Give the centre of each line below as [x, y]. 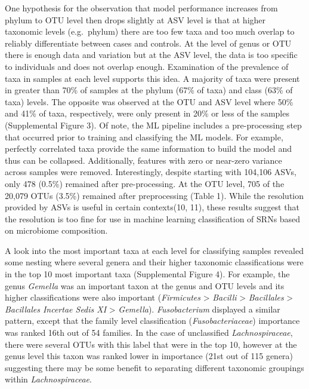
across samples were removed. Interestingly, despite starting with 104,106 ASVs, [151, 172]
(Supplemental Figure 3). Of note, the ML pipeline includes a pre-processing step [153, 125]
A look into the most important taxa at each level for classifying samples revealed [154, 250]
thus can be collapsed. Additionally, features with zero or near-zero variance [143, 160]
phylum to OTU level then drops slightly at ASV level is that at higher [135, 19]
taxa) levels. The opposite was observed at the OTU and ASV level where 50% [149, 101]
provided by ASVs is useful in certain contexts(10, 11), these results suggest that [152, 207]
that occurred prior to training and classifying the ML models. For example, [144, 137]
